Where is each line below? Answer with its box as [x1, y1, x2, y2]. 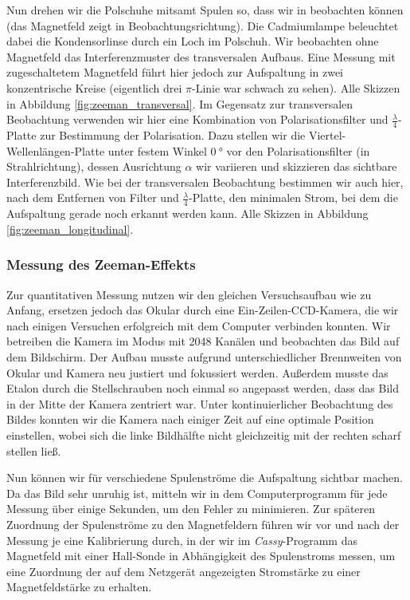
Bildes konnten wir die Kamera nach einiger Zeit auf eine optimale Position [6, 411, 374, 428]
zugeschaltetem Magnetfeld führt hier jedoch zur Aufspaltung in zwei [6, 64, 344, 81]
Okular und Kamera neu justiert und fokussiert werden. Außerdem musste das [6, 364, 389, 381]
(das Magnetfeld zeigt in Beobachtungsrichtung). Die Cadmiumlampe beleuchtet [6, 17, 399, 34]
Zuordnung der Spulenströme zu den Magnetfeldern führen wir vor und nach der [6, 515, 400, 532]
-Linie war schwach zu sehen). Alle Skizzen [192, 79, 400, 96]
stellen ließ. [6, 442, 61, 459]
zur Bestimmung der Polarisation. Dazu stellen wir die [40, 126, 306, 143]
